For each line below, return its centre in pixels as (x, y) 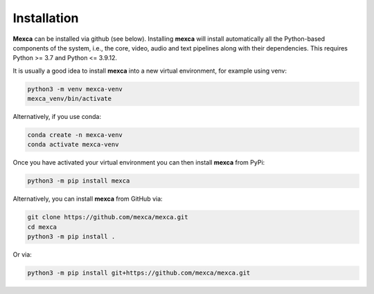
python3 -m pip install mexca (79, 181)
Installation (46, 18)
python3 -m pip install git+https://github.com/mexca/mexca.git (139, 273)
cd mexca (42, 227)
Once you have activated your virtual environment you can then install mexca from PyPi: (139, 163)
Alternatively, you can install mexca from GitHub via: (88, 199)
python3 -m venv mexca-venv (75, 89)
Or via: (23, 255)
